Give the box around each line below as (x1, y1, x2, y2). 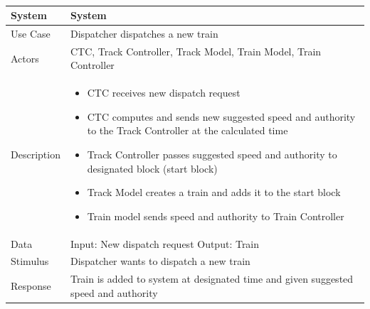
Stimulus (11, 254, 49, 269)
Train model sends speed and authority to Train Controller (87, 208, 344, 223)
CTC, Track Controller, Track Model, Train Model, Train (70, 43, 322, 58)
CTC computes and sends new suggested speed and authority (87, 109, 356, 124)
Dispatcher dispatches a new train (70, 26, 218, 40)
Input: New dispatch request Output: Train (70, 236, 260, 251)
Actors (11, 50, 39, 65)
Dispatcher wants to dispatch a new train (70, 254, 250, 269)
